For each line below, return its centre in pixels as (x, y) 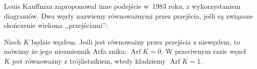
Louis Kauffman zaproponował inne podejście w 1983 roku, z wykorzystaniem (122, 6)
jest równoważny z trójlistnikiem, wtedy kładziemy (89, 60)
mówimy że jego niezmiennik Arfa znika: (65, 51)
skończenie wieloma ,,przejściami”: (56, 25)
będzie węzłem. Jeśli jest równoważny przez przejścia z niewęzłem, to (136, 41)
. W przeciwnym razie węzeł (204, 51)
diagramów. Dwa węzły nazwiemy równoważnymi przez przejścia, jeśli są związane (128, 15)
